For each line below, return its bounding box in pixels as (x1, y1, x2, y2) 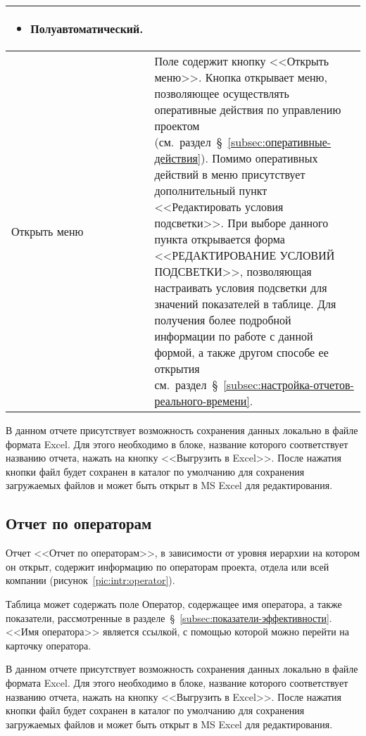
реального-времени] (154, 393, 250, 409)
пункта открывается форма (154, 231, 285, 247)
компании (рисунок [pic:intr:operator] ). (6, 573, 175, 588)
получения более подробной (154, 312, 291, 328)
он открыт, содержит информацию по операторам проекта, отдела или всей (6, 559, 329, 573)
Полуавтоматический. (30, 20, 144, 37)
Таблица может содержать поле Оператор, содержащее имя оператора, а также (6, 596, 342, 611)
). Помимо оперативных (201, 150, 318, 166)
